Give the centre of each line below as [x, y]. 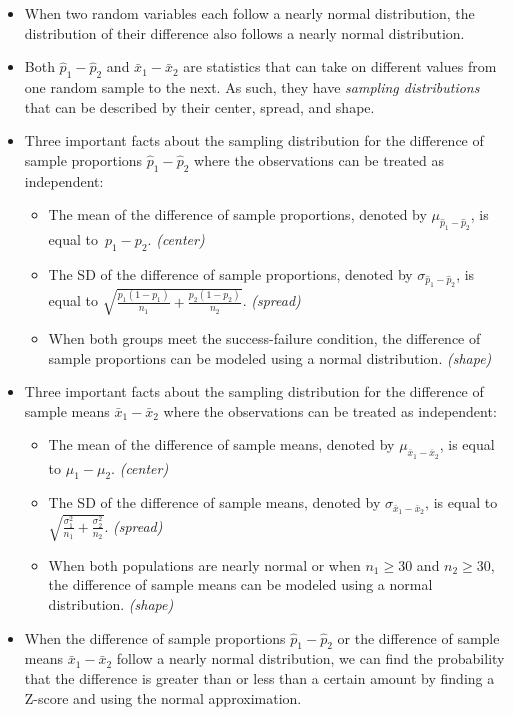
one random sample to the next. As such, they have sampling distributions [252, 86]
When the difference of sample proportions [155, 637]
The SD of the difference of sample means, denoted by [214, 502]
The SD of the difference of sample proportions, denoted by [230, 273]
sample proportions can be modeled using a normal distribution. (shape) [270, 357]
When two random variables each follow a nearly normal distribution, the [249, 13]
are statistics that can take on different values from [340, 66]
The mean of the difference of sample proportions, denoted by [237, 214]
